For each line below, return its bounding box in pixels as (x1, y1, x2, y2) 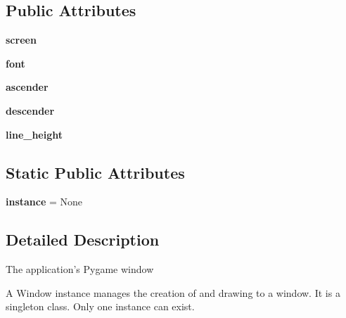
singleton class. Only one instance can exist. (6, 299, 195, 314)
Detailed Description (6, 229, 160, 250)
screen (6, 32, 37, 47)
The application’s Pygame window (6, 262, 154, 276)
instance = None (6, 194, 83, 209)
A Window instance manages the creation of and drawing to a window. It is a (6, 285, 340, 300)
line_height (6, 127, 63, 141)
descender (6, 103, 55, 117)
